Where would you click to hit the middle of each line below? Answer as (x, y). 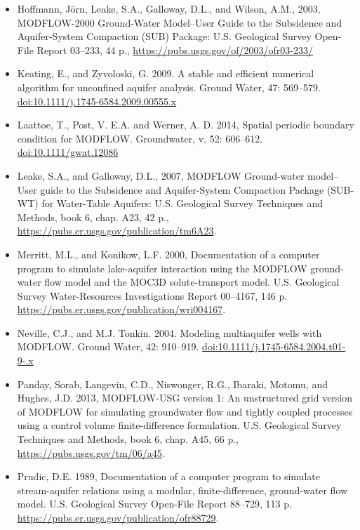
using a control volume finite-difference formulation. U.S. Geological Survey (179, 425)
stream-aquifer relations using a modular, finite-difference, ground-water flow (182, 490)
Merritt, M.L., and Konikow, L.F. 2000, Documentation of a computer (168, 254)
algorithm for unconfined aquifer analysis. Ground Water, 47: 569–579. (169, 87)
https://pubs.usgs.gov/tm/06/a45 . (91, 452)
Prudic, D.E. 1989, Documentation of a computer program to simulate (168, 476)
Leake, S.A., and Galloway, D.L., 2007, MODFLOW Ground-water (161, 175)
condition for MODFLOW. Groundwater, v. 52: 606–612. (140, 138)
